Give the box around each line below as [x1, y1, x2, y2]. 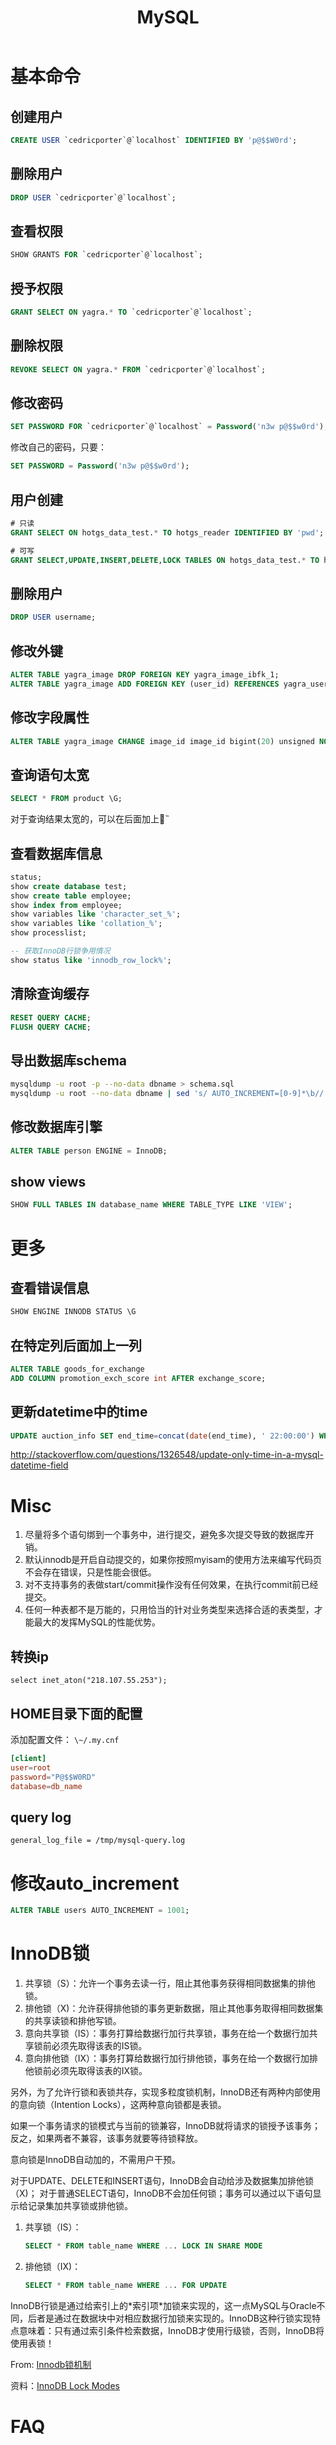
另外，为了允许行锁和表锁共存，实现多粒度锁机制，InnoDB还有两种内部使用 [10, 2086, 321, 2098]
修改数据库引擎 [10, 1119, 103, 1136]
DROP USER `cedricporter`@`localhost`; [10, 192, 177, 203]
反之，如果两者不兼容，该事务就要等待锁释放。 [10, 2132, 203, 2145]
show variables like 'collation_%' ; [10, 919, 163, 929]
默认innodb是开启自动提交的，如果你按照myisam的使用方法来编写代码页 [24, 1554, 323, 1566]
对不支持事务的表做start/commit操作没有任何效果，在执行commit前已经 [24, 1579, 319, 1591]
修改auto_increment [10, 1872, 180, 1895]
